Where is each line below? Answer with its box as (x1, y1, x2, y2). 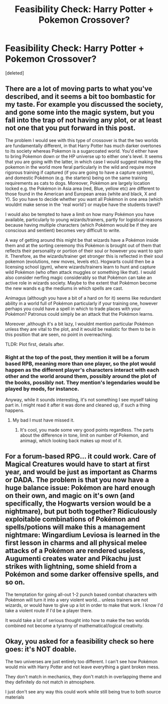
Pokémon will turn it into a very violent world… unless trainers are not (5, 597, 148, 603)
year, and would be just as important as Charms (5, 468, 157, 476)
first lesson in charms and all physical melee (5, 539, 147, 547)
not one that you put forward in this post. (5, 124, 136, 132)
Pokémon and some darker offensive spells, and (5, 570, 159, 579)
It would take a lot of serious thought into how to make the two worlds (5, 617, 149, 623)
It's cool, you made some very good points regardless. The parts (20, 427, 154, 433)
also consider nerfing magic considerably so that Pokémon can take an (5, 274, 152, 280)
